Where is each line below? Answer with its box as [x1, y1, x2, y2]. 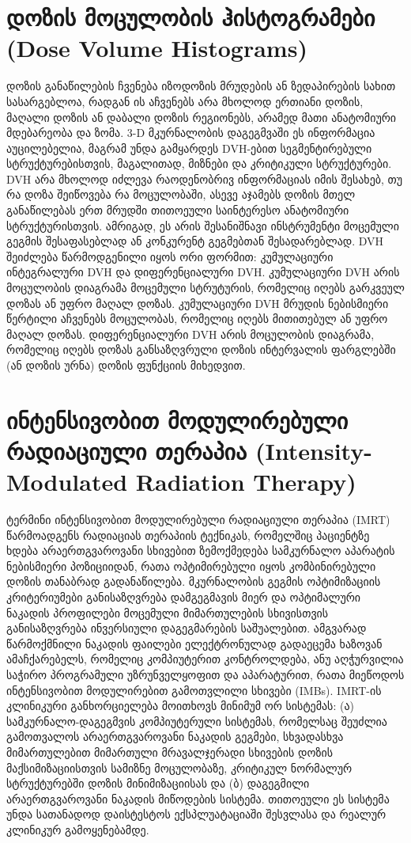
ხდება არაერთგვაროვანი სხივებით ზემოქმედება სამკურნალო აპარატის [6, 542, 395, 559]
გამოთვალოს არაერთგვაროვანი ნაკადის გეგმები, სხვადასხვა [6, 728, 344, 745]
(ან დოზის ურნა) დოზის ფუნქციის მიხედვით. [6, 357, 246, 373]
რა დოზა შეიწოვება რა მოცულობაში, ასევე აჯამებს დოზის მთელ [6, 186, 356, 203]
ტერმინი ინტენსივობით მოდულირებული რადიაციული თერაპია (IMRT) [6, 511, 390, 528]
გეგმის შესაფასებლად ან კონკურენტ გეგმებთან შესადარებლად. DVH [6, 233, 384, 249]
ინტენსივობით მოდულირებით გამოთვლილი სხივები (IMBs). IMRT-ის [6, 682, 382, 698]
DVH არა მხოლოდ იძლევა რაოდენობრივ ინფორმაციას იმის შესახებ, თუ [6, 170, 403, 187]
